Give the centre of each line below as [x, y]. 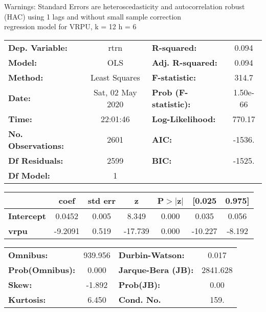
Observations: [36, 145]
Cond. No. [140, 299]
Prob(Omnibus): [42, 269]
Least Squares [115, 77]
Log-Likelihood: [184, 119]
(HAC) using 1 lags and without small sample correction [93, 16]
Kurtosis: [27, 299]
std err [102, 200]
